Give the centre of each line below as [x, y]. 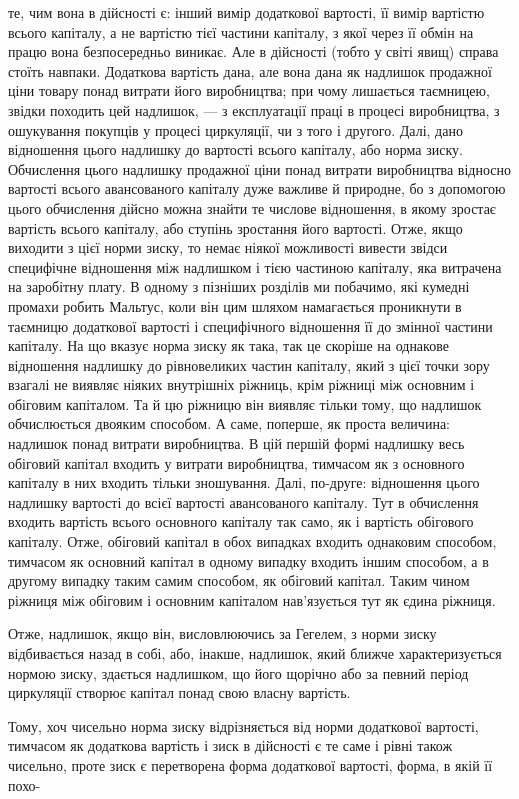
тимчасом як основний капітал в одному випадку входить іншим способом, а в [248, 560]
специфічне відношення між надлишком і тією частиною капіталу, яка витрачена [255, 266]
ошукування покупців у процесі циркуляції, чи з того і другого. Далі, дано [235, 129]
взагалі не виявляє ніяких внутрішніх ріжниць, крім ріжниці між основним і [241, 384]
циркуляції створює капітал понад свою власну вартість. [179, 692]
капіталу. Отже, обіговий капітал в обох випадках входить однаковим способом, [252, 541]
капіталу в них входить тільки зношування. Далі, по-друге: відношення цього [244, 482]
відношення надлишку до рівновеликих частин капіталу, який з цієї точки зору [249, 364]
